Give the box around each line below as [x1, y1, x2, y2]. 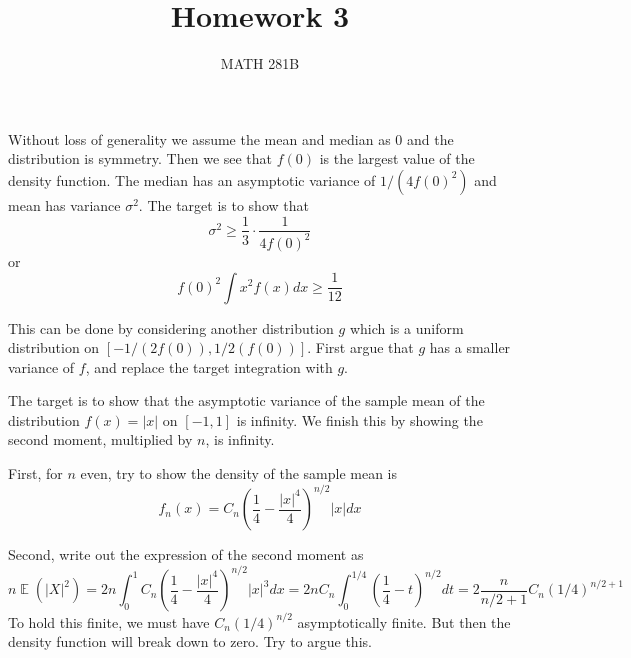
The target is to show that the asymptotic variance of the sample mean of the [8, 390, 485, 411]
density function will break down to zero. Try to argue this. [8, 631, 372, 652]
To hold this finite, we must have [8, 611, 210, 632]
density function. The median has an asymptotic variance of [8, 169, 376, 190]
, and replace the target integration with [85, 356, 333, 377]
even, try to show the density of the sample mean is [80, 463, 398, 484]
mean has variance [8, 194, 121, 215]
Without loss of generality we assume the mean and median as [8, 128, 391, 149]
